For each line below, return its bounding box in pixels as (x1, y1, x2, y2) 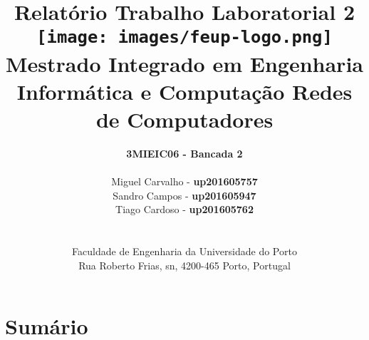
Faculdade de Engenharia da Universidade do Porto (72, 244, 297, 259)
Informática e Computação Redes (16, 76, 353, 105)
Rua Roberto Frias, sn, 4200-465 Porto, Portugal (78, 257, 291, 272)
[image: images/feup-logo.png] (36, 27, 333, 48)
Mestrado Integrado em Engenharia (6, 48, 363, 78)
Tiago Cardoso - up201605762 (115, 202, 254, 217)
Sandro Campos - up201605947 (113, 187, 256, 202)
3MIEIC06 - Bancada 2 (126, 146, 243, 160)
